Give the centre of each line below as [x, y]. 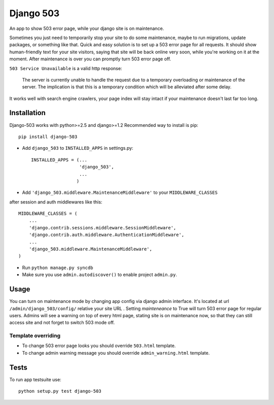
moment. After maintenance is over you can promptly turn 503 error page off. [90, 59]
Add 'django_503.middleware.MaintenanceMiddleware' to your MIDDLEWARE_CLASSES [120, 192]
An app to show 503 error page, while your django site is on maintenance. [87, 28]
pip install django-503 [48, 137]
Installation [27, 113]
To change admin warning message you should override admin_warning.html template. [116, 353]
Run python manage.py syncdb [58, 267]
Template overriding [35, 336]
